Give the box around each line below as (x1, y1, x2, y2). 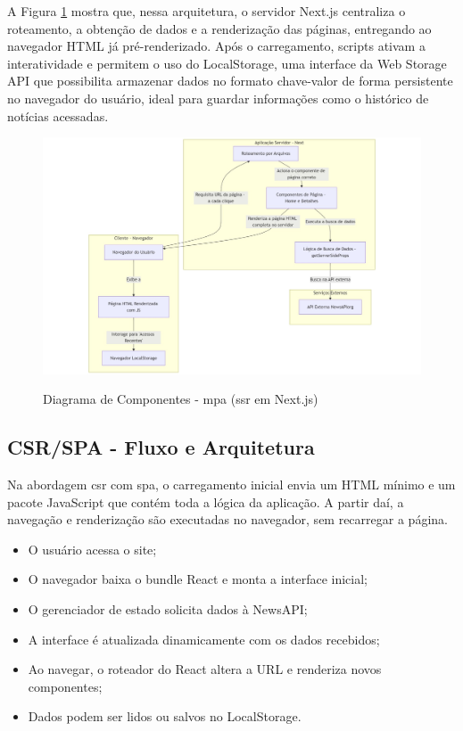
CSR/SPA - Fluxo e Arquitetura (7, 433, 315, 461)
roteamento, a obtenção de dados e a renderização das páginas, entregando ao (7, 19, 432, 37)
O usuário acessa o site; (28, 539, 157, 558)
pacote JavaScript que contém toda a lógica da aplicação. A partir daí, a (7, 492, 404, 511)
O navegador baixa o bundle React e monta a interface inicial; (28, 570, 368, 588)
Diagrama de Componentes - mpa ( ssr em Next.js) (43, 390, 318, 408)
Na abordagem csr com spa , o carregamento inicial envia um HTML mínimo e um (7, 474, 456, 493)
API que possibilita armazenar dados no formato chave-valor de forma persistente (7, 71, 453, 90)
